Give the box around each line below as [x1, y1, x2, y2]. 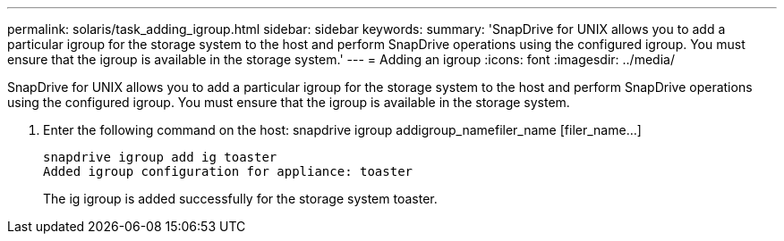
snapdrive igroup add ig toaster [43, 150, 277, 164]
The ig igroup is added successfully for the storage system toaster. [43, 191, 438, 206]
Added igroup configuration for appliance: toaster [43, 164, 413, 179]
